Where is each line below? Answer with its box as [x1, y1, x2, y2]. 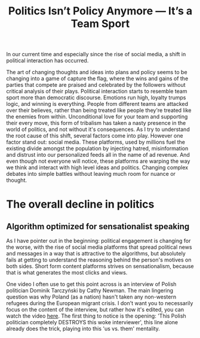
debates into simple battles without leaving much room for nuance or [6, 170, 176, 178]
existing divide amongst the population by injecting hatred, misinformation [6, 145, 189, 152]
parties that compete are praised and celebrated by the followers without [6, 81, 186, 89]
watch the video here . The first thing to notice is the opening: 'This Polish [6, 312, 186, 319]
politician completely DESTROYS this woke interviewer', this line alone [6, 319, 178, 326]
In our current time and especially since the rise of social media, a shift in [6, 51, 186, 58]
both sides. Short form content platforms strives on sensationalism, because [6, 263, 194, 270]
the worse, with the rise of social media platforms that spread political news [6, 243, 192, 251]
